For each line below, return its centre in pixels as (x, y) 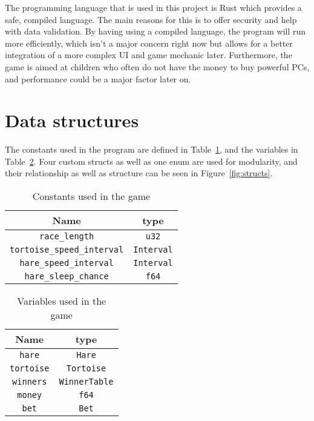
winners (30, 382)
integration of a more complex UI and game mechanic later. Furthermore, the (149, 55)
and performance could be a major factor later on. (98, 78)
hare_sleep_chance (67, 277)
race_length (67, 237)
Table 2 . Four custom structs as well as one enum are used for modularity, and (151, 161)
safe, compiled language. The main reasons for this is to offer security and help (151, 19)
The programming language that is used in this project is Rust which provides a (153, 7)
